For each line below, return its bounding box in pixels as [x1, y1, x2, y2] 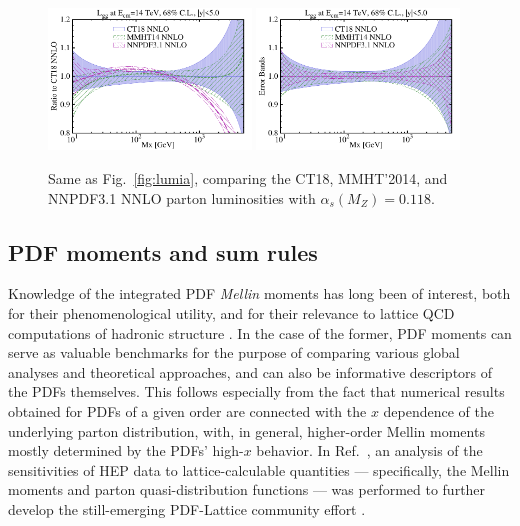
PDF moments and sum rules [8, 236, 318, 267]
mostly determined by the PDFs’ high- [8, 440, 244, 461]
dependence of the [383, 401, 495, 421]
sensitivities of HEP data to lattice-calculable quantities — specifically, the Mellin [8, 459, 510, 480]
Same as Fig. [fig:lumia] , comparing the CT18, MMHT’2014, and [48, 168, 448, 189]
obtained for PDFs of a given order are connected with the [8, 401, 367, 421]
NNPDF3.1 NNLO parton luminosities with [48, 187, 316, 208]
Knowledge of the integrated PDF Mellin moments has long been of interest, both [8, 283, 511, 304]
